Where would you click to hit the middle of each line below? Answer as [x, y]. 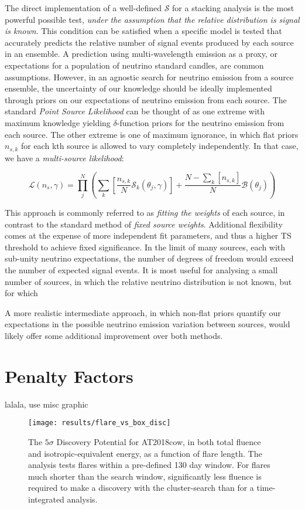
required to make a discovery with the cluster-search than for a [141, 488]
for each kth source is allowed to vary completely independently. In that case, [160, 146]
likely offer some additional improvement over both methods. [114, 336]
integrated [46, 499]
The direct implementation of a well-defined [83, 8]
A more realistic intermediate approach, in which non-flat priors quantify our [143, 312]
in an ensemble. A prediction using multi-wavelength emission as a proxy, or [141, 54]
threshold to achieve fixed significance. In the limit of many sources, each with [145, 247]
